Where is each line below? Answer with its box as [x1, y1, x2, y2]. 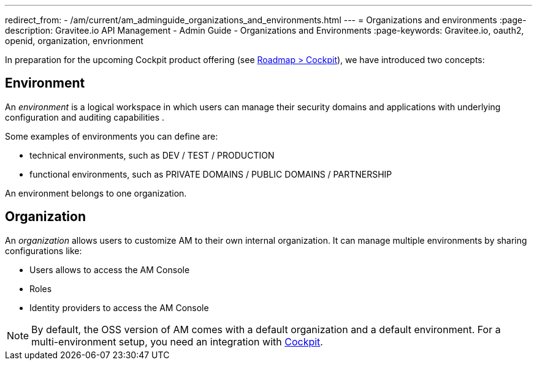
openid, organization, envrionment [5, 36, 143, 46]
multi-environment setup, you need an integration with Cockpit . [31, 335, 323, 348]
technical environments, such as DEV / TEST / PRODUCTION [29, 149, 275, 160]
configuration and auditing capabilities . [5, 111, 165, 122]
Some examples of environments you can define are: [5, 130, 218, 141]
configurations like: [5, 245, 82, 256]
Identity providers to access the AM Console [29, 302, 209, 313]
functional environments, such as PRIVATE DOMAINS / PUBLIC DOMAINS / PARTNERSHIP [29, 168, 392, 179]
